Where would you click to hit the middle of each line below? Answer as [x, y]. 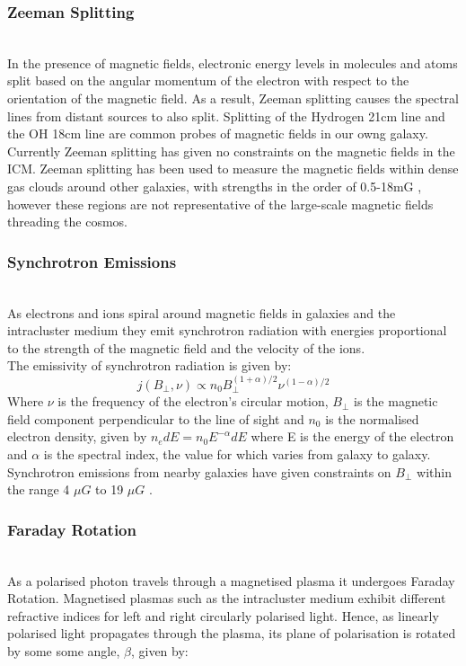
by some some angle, [64, 650]
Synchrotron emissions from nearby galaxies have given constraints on [199, 471]
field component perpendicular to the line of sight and [156, 418]
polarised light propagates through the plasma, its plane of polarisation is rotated [232, 633]
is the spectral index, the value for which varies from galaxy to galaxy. [237, 454]
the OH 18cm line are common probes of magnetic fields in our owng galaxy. [218, 133]
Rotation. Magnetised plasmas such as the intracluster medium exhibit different [227, 598]
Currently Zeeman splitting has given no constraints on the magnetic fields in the [231, 151]
